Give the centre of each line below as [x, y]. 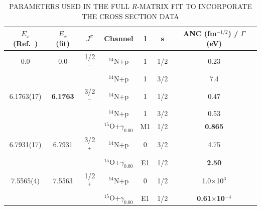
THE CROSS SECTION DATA [130, 16]
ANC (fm [200, 33]
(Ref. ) [25, 43]
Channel [119, 38]
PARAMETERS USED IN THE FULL [69, 6]
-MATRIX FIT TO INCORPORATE [194, 6]
